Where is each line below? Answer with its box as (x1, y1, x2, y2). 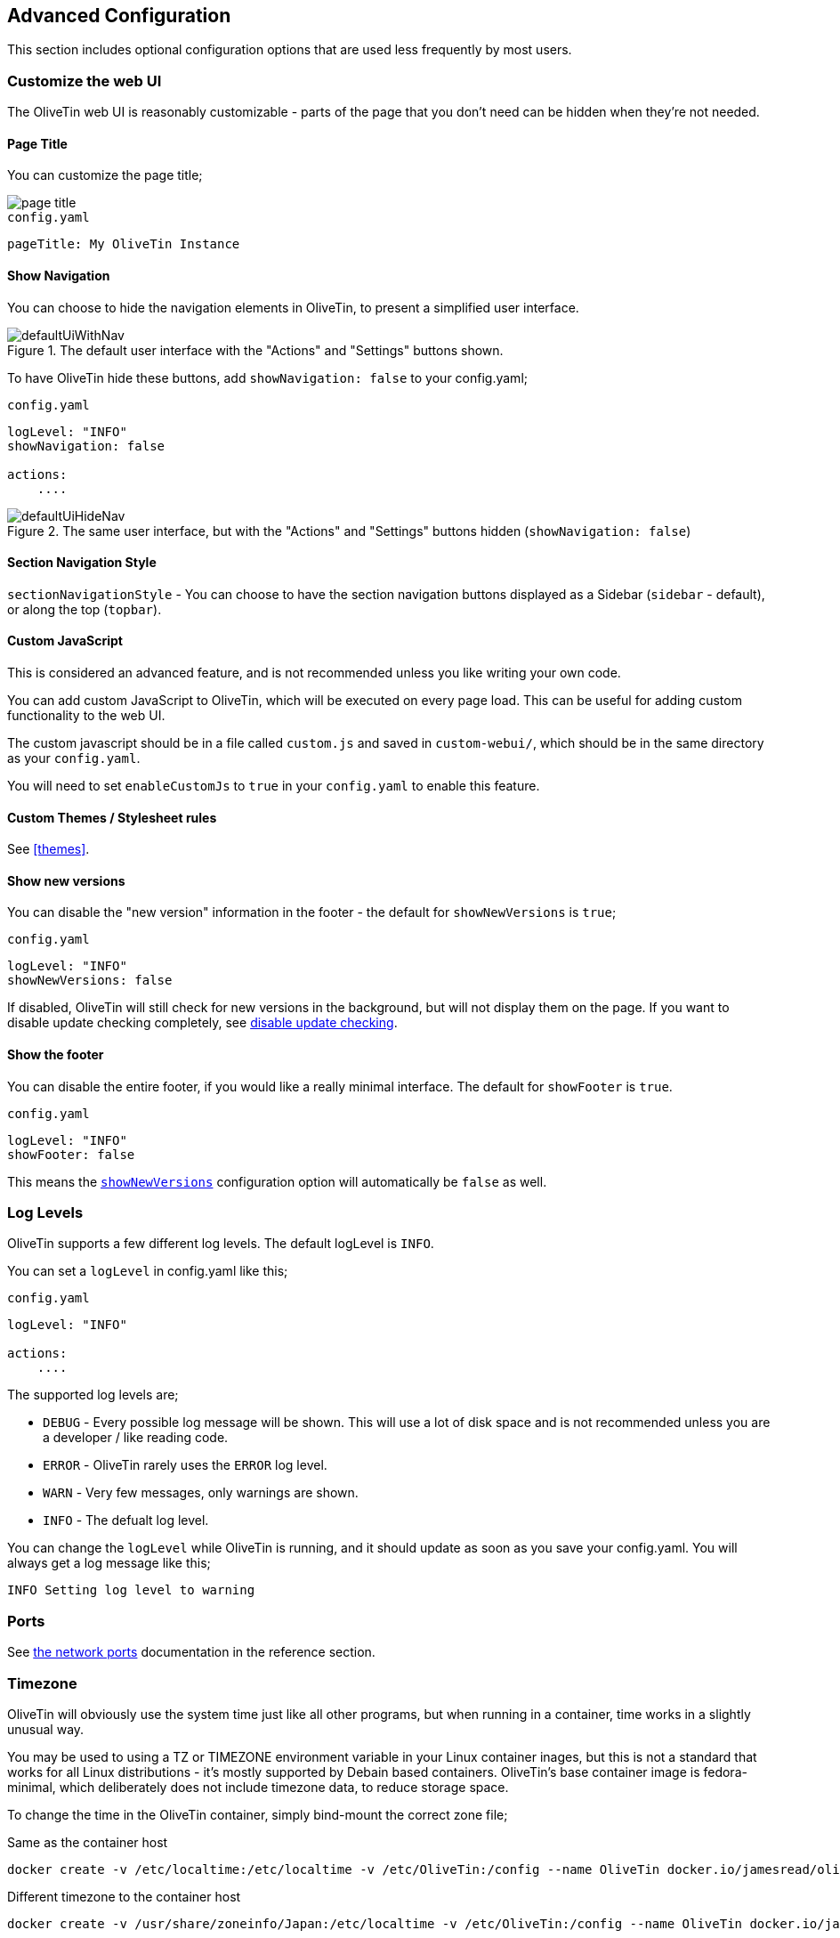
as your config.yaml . (7, 750, 141, 766)
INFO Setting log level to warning (7, 1583, 255, 1598)
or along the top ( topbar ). (7, 601, 162, 617)
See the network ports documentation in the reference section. (7, 1644, 376, 1660)
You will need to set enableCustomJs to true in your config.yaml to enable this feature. (7, 778, 540, 794)
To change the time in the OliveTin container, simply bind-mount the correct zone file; (7, 1806, 508, 1822)
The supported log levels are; (7, 1387, 179, 1403)
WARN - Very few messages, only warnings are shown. (43, 1485, 359, 1501)
